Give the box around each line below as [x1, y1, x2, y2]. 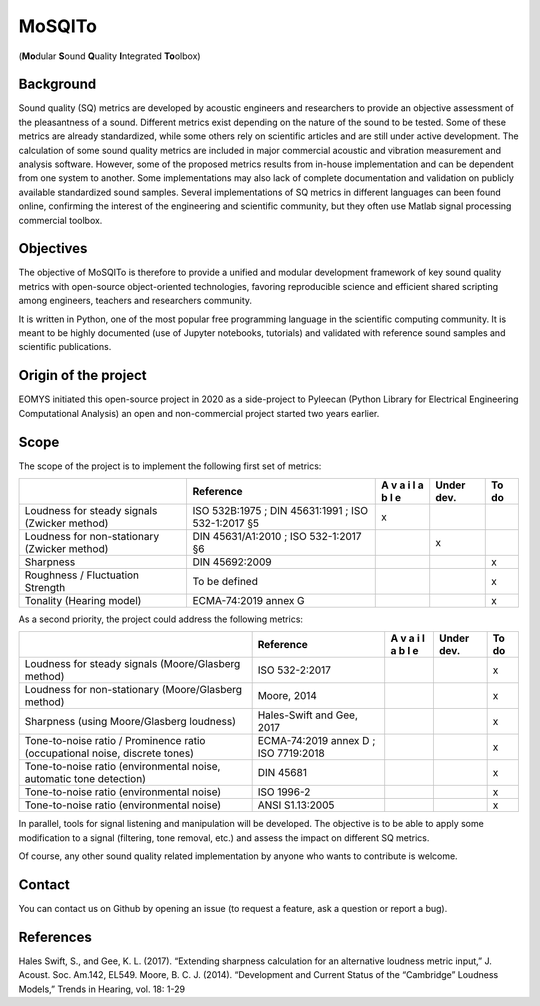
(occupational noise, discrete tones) [24, 746, 194, 760]
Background [18, 76, 97, 93]
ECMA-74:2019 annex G [192, 594, 305, 608]
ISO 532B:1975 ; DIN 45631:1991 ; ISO [192, 504, 369, 518]
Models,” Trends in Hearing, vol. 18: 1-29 [18, 983, 185, 995]
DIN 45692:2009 [192, 555, 272, 569]
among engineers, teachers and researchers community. [18, 295, 253, 307]
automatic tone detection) [24, 772, 147, 786]
